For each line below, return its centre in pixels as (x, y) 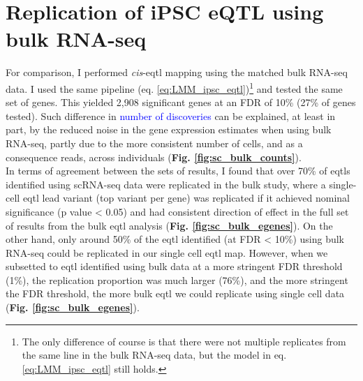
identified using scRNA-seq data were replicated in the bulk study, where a (166, 184)
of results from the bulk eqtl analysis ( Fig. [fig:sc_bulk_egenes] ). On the (169, 225)
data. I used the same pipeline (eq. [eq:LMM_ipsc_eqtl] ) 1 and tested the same (174, 87)
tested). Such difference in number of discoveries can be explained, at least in (171, 115)
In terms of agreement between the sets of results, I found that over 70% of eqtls (178, 171)
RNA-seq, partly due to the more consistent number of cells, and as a (154, 143)
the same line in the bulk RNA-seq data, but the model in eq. (154, 355)
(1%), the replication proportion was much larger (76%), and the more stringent (177, 279)
